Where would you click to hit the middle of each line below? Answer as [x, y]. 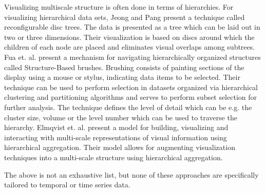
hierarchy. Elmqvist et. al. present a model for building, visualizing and [116, 127]
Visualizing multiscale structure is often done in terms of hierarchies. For [119, 7]
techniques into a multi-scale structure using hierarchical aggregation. [113, 157]
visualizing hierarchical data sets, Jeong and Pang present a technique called [125, 17]
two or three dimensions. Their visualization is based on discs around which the [129, 37]
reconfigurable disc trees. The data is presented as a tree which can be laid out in [132, 27]
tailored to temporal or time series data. [67, 185]
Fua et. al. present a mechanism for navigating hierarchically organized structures [132, 57]
